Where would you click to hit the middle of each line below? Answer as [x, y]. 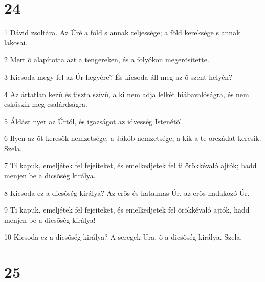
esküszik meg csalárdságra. [46, 104]
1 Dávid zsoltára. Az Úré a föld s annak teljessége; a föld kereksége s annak [122, 32]
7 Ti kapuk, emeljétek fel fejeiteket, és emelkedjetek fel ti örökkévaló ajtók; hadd [130, 165]
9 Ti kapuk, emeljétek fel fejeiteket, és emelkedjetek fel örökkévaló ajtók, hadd [127, 210]
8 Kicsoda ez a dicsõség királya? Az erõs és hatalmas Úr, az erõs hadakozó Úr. [127, 192]
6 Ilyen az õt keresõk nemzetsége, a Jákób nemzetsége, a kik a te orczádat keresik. [133, 138]
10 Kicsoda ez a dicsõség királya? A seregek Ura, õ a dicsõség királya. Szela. [123, 237]
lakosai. [16, 42]
